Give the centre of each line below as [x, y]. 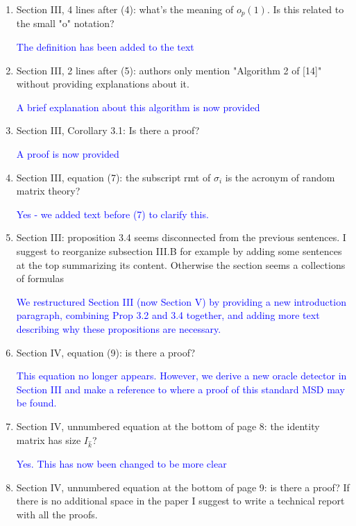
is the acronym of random [280, 177]
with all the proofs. [57, 515]
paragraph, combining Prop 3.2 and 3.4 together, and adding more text [168, 315]
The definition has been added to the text [105, 47]
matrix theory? [48, 191]
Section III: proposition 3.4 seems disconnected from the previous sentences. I [181, 237]
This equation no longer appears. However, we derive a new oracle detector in [181, 376]
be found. [36, 403]
